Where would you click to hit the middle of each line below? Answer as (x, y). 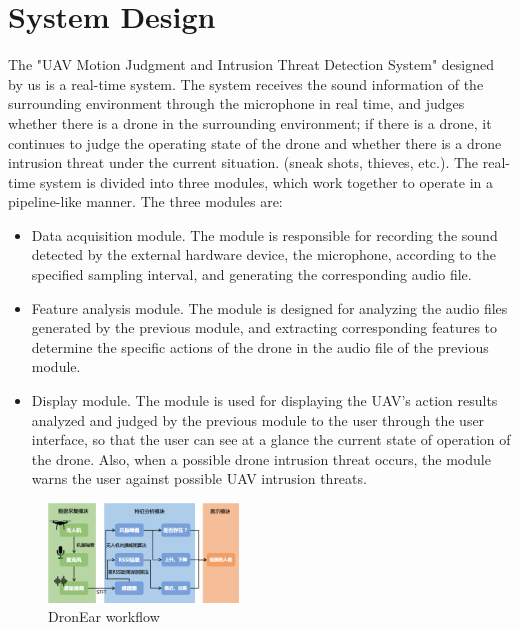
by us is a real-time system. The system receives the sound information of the (246, 83)
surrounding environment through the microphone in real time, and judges (236, 103)
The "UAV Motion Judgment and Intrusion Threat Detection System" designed (251, 64)
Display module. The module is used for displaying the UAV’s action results (264, 400)
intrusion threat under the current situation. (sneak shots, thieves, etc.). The (243, 162)
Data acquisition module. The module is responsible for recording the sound (264, 234)
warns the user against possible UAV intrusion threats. (199, 478)
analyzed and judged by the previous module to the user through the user (258, 419)
